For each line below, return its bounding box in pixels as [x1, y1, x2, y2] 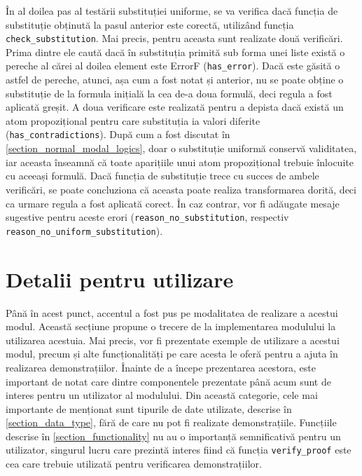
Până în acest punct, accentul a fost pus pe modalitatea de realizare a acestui [6, 305, 338, 320]
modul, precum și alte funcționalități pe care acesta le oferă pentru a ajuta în [6, 346, 338, 361]
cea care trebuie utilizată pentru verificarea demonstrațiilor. [6, 456, 262, 471]
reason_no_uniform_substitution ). [6, 223, 163, 238]
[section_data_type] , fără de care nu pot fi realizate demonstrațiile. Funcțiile [6, 415, 337, 430]
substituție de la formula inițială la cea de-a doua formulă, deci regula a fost [6, 86, 333, 100]
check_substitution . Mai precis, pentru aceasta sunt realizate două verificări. [6, 31, 343, 46]
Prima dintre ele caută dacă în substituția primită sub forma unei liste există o [6, 44, 345, 59]
